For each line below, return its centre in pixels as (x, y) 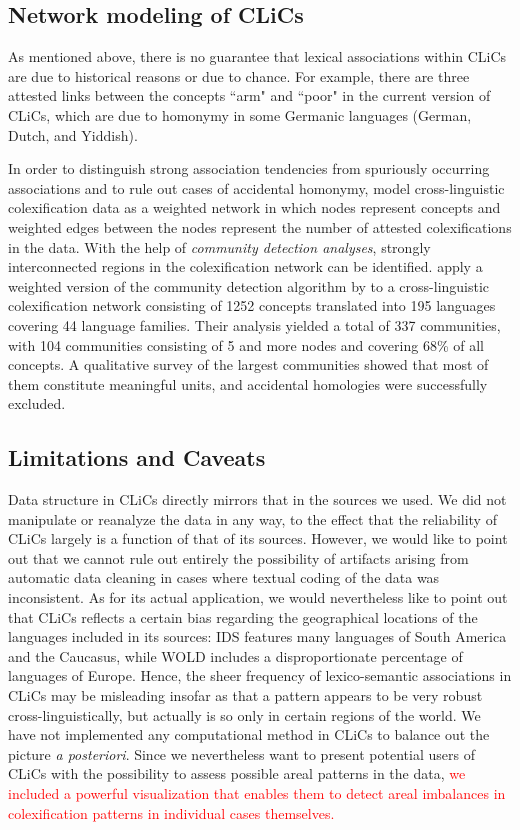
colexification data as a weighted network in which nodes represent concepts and (254, 207)
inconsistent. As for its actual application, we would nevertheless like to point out (258, 597)
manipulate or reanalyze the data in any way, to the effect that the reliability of (252, 518)
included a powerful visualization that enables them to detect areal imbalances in (257, 793)
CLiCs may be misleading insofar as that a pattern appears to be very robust (245, 695)
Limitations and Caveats (137, 457)
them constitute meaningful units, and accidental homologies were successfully (248, 383)
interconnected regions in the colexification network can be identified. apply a (245, 266)
